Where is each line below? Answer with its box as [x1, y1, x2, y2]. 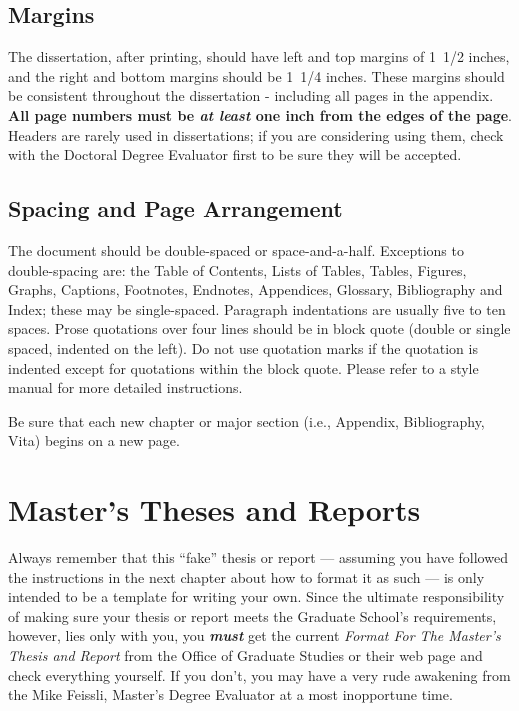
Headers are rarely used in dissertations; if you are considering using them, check [8, 124, 504, 145]
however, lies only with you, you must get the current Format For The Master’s [8, 625, 501, 646]
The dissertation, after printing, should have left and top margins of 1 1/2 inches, [8, 46, 510, 67]
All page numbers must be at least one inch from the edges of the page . [8, 104, 512, 125]
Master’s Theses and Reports [8, 489, 421, 530]
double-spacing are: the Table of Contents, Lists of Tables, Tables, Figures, [8, 259, 467, 280]
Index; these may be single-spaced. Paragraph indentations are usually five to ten [8, 298, 506, 319]
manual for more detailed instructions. [8, 377, 243, 398]
